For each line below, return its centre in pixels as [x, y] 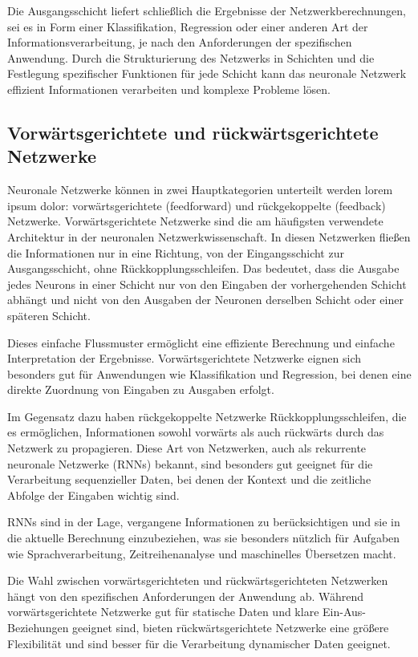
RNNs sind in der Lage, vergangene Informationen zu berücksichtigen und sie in [204, 522]
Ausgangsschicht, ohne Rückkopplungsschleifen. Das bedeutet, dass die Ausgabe [203, 268]
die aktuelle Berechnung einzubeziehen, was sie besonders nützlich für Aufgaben [204, 538]
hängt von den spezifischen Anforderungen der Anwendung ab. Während [186, 596]
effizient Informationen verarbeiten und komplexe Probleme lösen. [169, 89]
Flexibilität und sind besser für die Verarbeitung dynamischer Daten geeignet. [199, 643]
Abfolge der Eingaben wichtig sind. [93, 495]
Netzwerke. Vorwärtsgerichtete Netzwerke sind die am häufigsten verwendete [195, 221]
